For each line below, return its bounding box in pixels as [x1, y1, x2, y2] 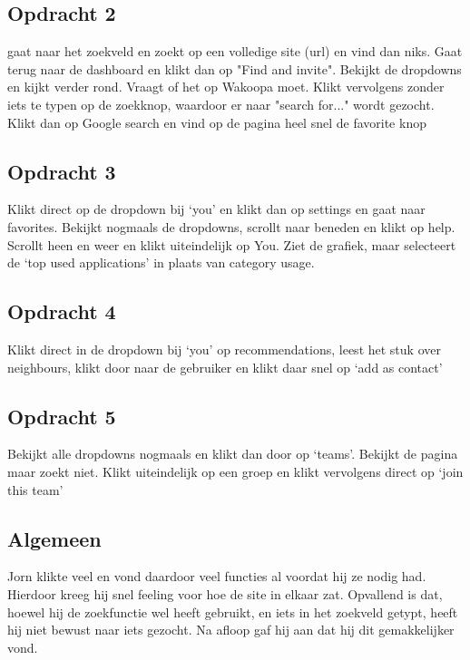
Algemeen [7, 524, 102, 552]
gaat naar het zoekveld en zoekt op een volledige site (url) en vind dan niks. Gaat [7, 42, 463, 61]
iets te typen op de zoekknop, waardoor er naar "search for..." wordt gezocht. [7, 94, 435, 113]
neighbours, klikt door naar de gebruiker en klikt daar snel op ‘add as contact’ [7, 357, 443, 376]
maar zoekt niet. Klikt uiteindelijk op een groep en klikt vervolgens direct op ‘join [7, 461, 464, 480]
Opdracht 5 [7, 402, 116, 430]
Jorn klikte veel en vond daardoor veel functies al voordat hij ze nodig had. [7, 567, 426, 586]
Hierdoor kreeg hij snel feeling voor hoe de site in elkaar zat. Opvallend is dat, [7, 584, 443, 603]
